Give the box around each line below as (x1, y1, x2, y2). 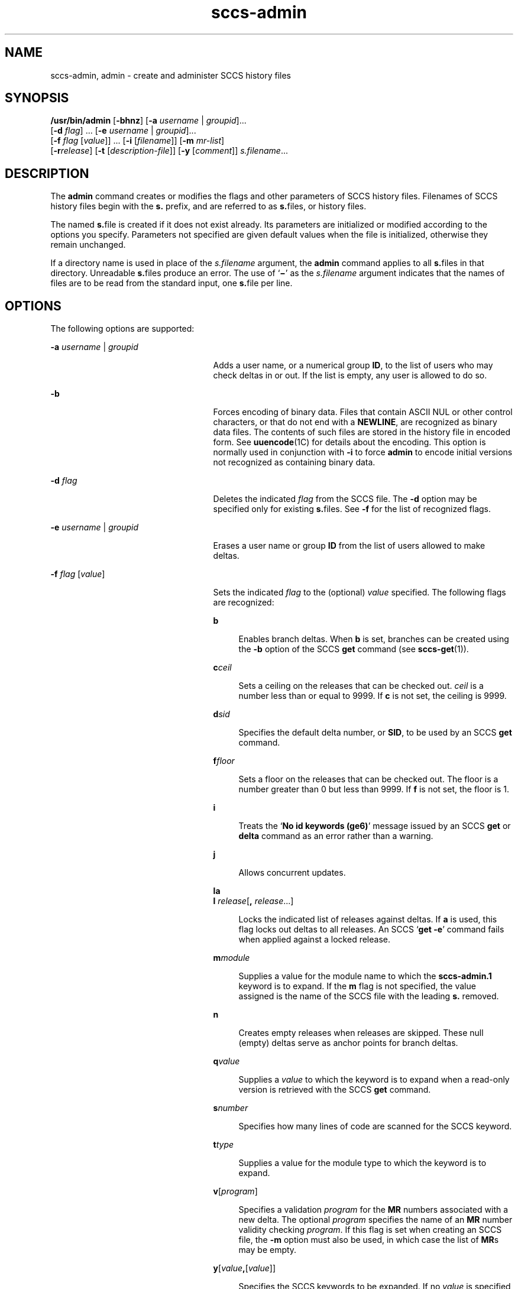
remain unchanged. (50, 239, 126, 250)
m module (213, 953, 250, 963)
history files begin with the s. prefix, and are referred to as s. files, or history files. (50, 201, 367, 212)
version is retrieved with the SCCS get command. (238, 1084, 431, 1095)
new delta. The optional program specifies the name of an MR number (238, 1214, 513, 1225)
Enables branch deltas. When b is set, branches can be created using (238, 634, 509, 644)
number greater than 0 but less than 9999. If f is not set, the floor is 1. (238, 784, 509, 795)
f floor (213, 756, 235, 766)
